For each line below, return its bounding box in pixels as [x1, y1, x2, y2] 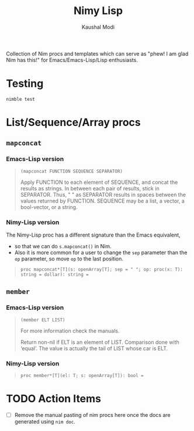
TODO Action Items [6, 392, 101, 405]
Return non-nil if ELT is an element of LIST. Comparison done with [20, 338, 179, 346]
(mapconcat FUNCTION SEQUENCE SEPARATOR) [20, 168, 123, 174]
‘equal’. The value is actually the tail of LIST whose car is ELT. [20, 344, 168, 352]
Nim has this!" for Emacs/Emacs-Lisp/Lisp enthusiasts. [6, 56, 138, 63]
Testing [6, 77, 44, 90]
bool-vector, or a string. [20, 203, 78, 210]
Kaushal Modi [81, 23, 115, 30]
